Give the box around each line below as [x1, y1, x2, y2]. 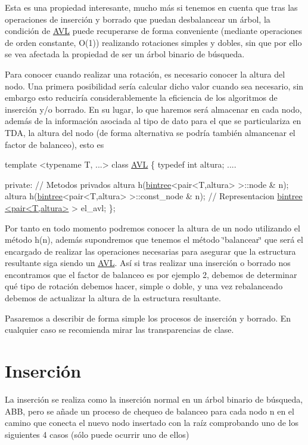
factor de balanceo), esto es [5, 138, 104, 150]
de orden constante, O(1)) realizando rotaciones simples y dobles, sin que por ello [5, 36, 302, 48]
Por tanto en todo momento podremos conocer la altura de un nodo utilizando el [5, 221, 300, 234]
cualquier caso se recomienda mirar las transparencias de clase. [5, 323, 234, 336]
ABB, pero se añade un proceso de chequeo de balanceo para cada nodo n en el [5, 404, 294, 417]
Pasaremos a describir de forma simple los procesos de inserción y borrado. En [5, 311, 291, 324]
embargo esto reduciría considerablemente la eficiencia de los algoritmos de [5, 91, 278, 104]
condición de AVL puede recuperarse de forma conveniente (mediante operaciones [5, 24, 303, 37]
